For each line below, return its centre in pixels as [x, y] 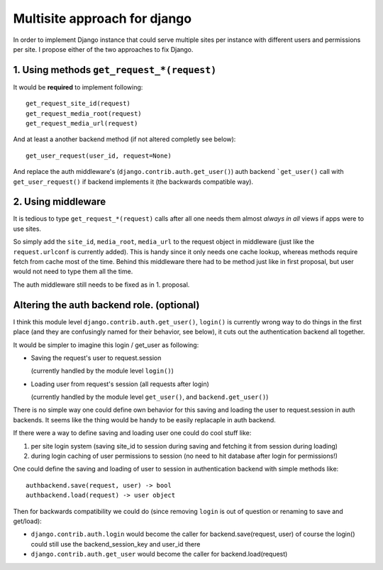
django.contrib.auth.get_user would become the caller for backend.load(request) [159, 554]
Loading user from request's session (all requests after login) [120, 384]
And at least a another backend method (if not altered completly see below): [124, 139]
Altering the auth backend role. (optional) [106, 305]
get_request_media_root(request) [84, 113]
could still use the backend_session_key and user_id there [116, 544]
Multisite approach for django [102, 18]
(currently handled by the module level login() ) [102, 371]
